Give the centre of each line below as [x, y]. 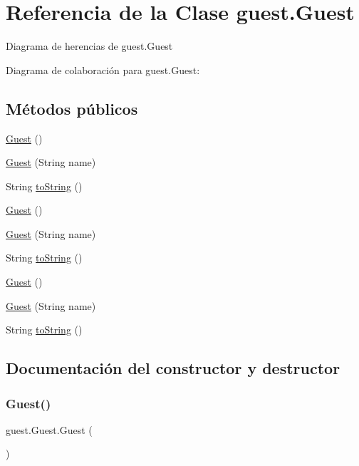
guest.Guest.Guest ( [49, 429]
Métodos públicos [72, 108]
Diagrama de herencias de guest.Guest [89, 46]
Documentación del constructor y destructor [173, 368]
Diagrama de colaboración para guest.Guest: [103, 69]
